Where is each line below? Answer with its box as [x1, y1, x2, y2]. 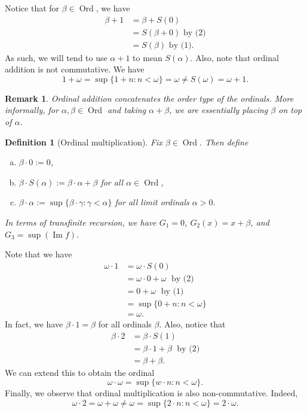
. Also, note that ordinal [190, 51, 279, 63]
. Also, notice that [159, 317, 226, 330]
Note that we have [5, 248, 72, 260]
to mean [133, 51, 162, 63]
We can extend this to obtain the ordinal [5, 366, 155, 378]
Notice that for [5, 2, 60, 14]
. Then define [199, 135, 248, 148]
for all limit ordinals [115, 196, 189, 208]
